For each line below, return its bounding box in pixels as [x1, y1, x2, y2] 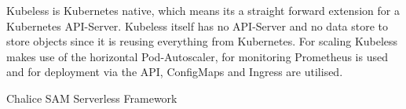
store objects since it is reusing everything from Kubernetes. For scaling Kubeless [6, 33, 398, 49]
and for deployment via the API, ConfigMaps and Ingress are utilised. [6, 64, 343, 80]
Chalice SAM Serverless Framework [6, 89, 177, 106]
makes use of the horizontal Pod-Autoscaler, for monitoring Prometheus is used [6, 48, 388, 64]
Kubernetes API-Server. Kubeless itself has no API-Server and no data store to [6, 17, 389, 34]
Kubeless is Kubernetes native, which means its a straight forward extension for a [6, 2, 400, 18]
